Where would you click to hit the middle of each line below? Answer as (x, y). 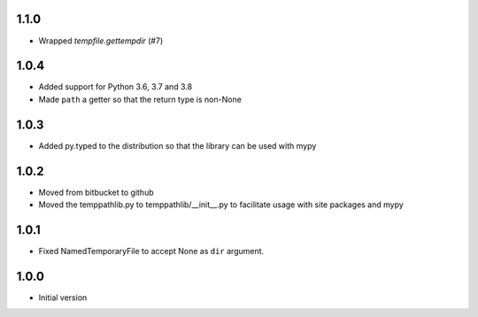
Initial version (63, 298)
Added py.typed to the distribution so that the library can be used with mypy (177, 145)
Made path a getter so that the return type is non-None (140, 99)
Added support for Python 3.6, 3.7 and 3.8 (116, 87)
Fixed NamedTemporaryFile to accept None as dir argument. (151, 251)
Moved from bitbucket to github (96, 192)
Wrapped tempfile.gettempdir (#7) (101, 41)
